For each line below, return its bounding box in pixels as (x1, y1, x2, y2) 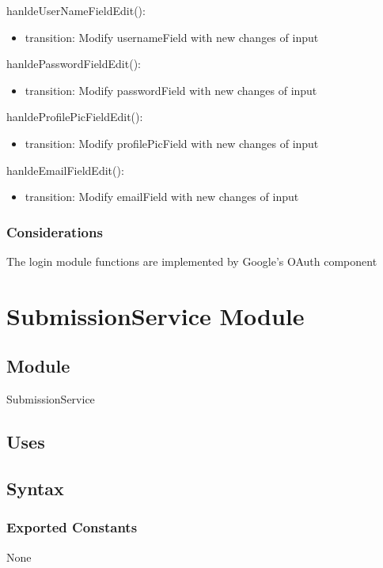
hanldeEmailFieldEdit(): (6, 161, 124, 178)
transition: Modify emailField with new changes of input (25, 188, 299, 205)
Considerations (6, 222, 103, 241)
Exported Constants (6, 517, 138, 537)
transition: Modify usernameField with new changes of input (25, 28, 319, 45)
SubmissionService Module (6, 299, 305, 331)
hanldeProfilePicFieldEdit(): (6, 108, 143, 125)
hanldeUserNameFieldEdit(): (6, 2, 146, 18)
